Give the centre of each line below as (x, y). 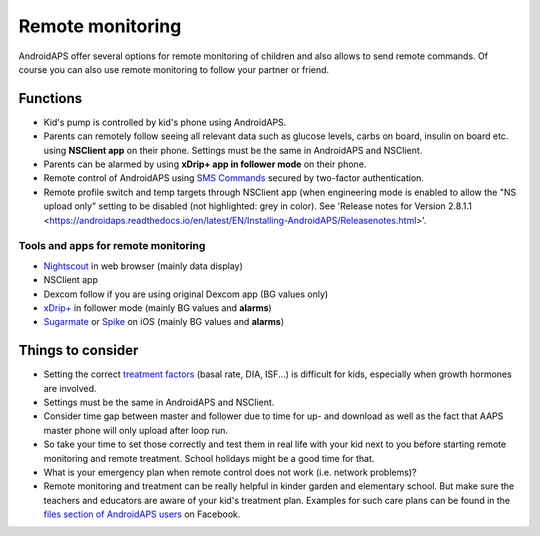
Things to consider (78, 350)
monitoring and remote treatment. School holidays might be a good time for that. (209, 458)
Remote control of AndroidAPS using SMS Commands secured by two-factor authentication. (234, 178)
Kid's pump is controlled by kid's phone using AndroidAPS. (165, 122)
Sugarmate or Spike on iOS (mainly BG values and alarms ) (164, 322)
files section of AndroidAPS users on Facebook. (142, 514)
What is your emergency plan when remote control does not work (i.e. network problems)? (230, 472)
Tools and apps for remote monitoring (112, 246)
